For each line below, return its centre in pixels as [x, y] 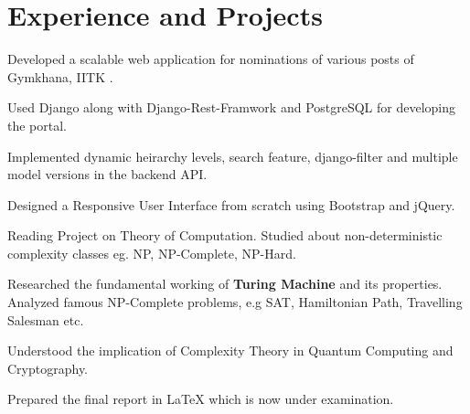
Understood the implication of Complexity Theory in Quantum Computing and [230, 350]
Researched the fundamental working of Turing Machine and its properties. [225, 284]
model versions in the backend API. [107, 174]
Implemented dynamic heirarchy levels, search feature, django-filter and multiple [233, 156]
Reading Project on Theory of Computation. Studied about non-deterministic [225, 235]
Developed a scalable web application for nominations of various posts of [211, 59]
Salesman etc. [46, 319]
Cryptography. [48, 368]
